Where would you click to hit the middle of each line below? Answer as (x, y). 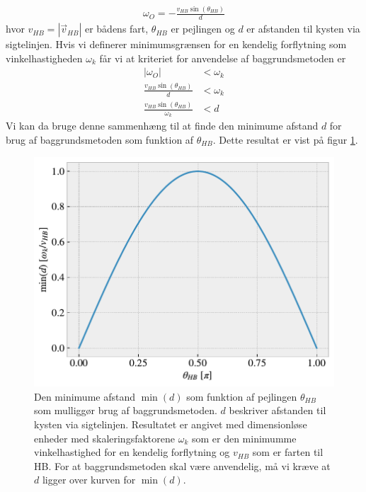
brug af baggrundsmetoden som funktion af (100, 139)
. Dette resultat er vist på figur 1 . (285, 139)
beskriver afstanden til (278, 410)
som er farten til (288, 452)
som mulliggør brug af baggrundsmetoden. (126, 410)
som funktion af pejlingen (242, 396)
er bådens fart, (116, 29)
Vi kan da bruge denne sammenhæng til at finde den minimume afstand (162, 126)
